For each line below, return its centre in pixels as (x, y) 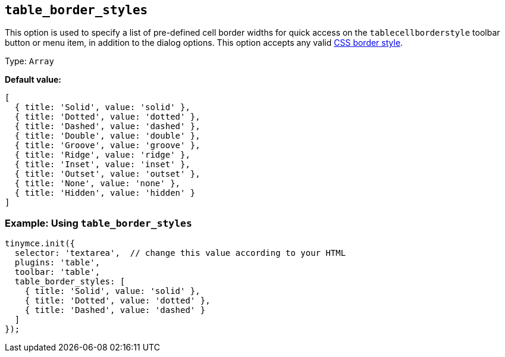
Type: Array (29, 61)
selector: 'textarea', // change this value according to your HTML (180, 253)
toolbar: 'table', (57, 272)
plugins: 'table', (57, 263)
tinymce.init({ (40, 244)
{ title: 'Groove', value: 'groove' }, (107, 145)
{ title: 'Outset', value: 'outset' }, (107, 174)
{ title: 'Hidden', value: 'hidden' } (105, 193)
